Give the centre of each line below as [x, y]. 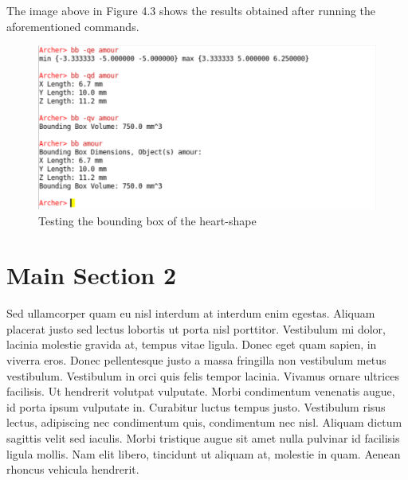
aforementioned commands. [73, 26]
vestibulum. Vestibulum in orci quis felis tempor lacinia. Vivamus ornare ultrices [203, 375]
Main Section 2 [91, 275]
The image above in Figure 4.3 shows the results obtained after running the [191, 10]
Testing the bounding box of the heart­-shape [147, 220]
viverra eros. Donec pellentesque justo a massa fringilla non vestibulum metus [196, 360]
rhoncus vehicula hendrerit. [73, 469]
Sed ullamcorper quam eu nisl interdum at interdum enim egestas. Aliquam [191, 313]
